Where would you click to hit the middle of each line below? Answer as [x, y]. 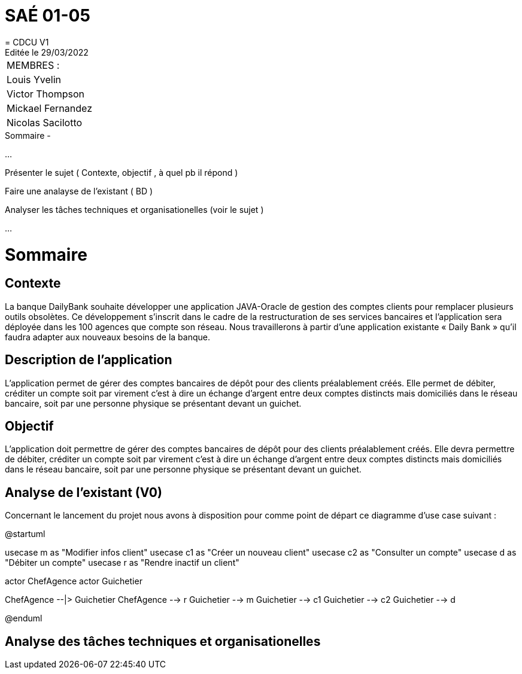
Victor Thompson [45, 94]
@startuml [25, 534]
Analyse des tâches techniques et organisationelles [163, 641]
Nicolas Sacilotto [45, 122]
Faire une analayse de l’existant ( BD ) [79, 191]
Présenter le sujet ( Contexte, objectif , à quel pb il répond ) [122, 172]
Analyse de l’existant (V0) [84, 492]
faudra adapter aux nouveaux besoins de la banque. [107, 337]
